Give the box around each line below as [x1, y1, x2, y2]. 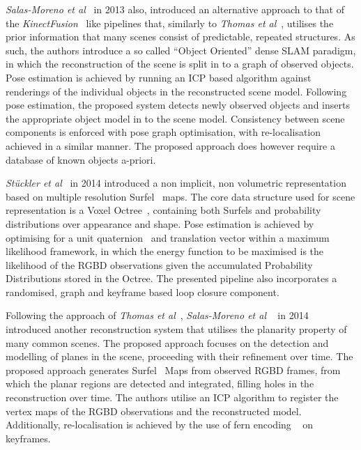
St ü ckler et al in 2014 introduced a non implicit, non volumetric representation [6, 176, 346, 190]
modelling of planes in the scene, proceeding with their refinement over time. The [6, 349, 353, 364]
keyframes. [6, 430, 51, 445]
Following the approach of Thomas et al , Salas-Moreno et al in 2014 [6, 308, 309, 323]
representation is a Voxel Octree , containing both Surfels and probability [6, 203, 321, 217]
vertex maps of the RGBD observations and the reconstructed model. [6, 403, 302, 418]
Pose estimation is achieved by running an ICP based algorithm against [6, 70, 312, 84]
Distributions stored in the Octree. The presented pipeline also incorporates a [6, 271, 337, 286]
